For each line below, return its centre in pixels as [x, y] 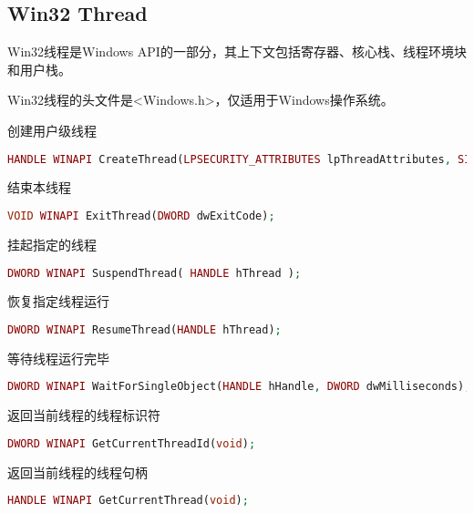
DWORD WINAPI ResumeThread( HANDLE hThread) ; [144, 329]
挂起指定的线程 [52, 244]
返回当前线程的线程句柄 [77, 472]
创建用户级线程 [52, 130]
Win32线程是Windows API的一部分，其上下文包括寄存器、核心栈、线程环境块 [237, 51]
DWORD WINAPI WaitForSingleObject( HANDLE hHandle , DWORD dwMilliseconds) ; [239, 387]
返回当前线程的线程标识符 [84, 415]
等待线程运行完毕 [58, 358]
